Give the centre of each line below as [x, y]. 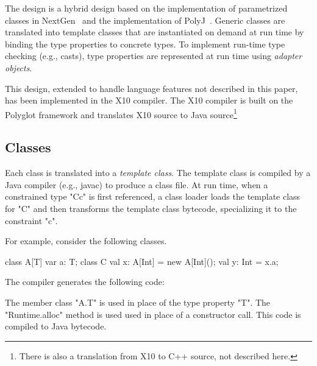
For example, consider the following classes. [86, 241]
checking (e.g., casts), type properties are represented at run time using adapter [154, 56]
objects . [19, 67]
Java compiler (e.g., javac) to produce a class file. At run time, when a [137, 184]
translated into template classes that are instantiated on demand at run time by [155, 32]
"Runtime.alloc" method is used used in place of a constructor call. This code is [153, 314]
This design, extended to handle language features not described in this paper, [151, 88]
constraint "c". [31, 220]
